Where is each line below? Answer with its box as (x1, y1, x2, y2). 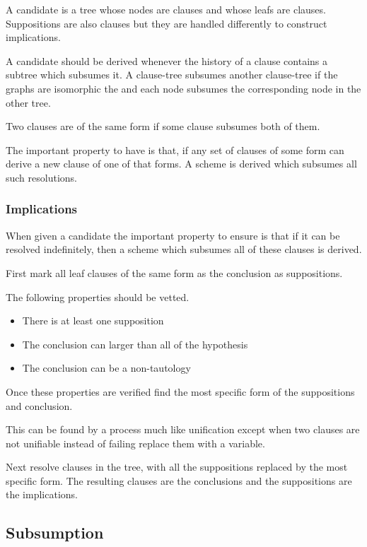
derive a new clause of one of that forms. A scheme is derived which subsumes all (6, 156, 357, 171)
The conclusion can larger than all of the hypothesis (22, 336, 248, 351)
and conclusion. (6, 398, 73, 413)
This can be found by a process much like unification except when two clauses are (6, 422, 360, 437)
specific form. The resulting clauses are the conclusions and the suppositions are (6, 473, 352, 488)
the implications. (6, 487, 78, 502)
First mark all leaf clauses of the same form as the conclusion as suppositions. (6, 265, 343, 280)
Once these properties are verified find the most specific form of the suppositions (6, 384, 355, 399)
